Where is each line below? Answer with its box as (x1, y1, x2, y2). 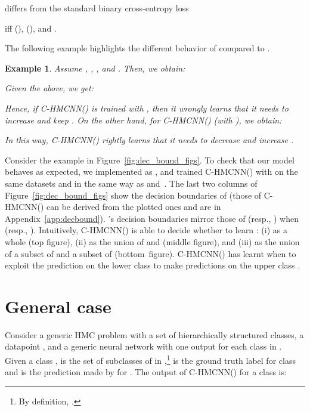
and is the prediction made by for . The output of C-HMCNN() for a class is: (5, 366, 287, 378)
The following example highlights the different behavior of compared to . (5, 42, 270, 54)
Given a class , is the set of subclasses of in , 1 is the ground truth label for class (5, 353, 296, 366)
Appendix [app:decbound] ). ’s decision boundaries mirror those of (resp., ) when (5, 212, 299, 224)
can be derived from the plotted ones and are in (46, 200, 221, 213)
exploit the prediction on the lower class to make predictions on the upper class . (5, 259, 300, 271)
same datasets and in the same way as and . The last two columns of (5, 177, 258, 189)
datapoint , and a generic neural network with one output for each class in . (5, 340, 282, 353)
